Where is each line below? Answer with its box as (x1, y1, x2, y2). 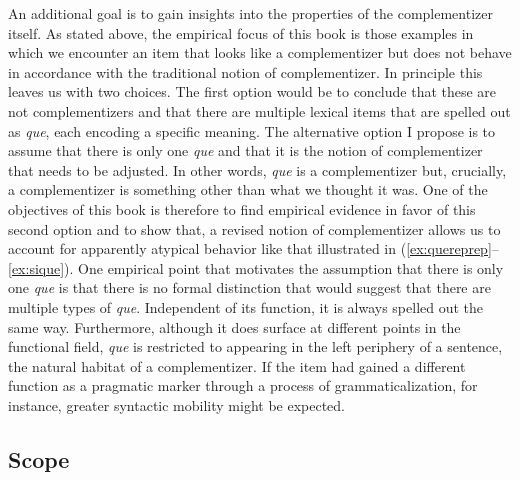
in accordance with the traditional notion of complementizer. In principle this (8, 61, 483, 82)
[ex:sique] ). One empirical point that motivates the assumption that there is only (8, 257, 504, 278)
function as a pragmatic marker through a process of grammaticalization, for (8, 375, 478, 396)
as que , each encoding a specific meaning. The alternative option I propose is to (8, 120, 496, 141)
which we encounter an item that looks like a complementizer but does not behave (8, 42, 512, 63)
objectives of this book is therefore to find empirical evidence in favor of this (8, 198, 476, 219)
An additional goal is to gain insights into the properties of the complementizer (8, 3, 493, 23)
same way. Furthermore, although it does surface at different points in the (8, 316, 461, 337)
